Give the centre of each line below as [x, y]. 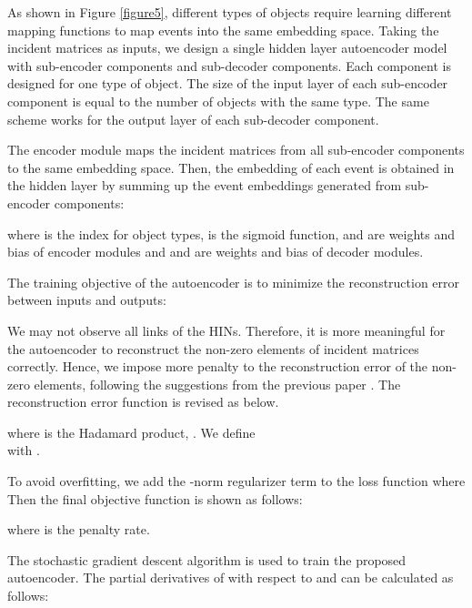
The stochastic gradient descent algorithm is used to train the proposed [207, 559]
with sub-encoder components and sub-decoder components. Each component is [229, 65]
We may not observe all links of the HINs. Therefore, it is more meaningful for [226, 330]
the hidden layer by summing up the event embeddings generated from [205, 185]
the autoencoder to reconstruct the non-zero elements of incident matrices [213, 348]
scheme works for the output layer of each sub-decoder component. [193, 119]
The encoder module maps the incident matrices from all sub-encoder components [236, 150]
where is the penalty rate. [79, 529]
